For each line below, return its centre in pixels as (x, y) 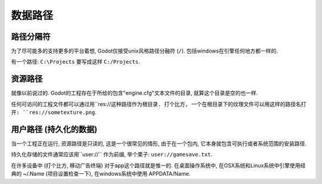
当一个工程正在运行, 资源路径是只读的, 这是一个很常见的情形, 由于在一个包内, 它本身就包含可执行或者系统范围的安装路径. (159, 144)
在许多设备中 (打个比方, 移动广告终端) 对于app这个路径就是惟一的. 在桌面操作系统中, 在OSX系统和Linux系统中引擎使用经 (158, 165)
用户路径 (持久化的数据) (54, 129)
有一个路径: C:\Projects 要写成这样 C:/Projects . (75, 62)
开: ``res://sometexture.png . (54, 113)
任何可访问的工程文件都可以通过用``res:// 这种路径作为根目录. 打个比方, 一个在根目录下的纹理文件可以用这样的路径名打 (159, 104)
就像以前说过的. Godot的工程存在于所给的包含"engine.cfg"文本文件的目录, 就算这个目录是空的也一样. (134, 93)
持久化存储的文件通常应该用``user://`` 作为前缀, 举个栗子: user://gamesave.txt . (112, 154)
